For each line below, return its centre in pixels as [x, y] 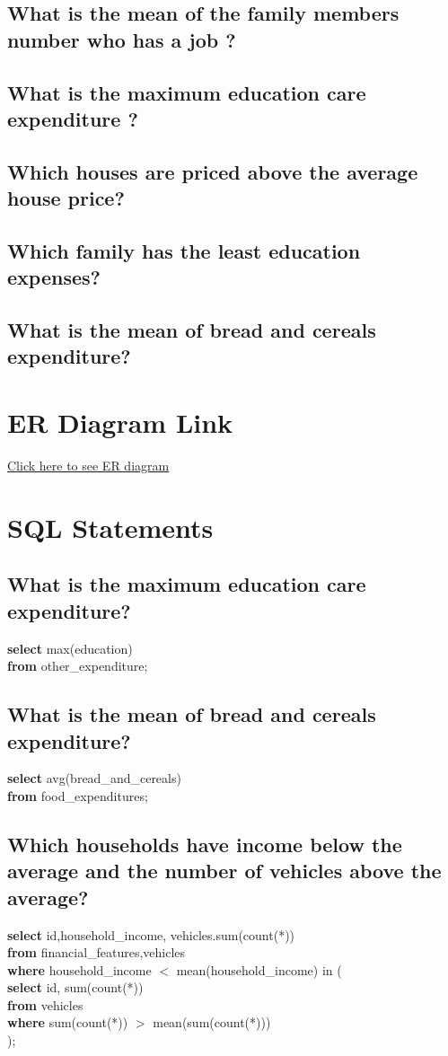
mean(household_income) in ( [259, 969]
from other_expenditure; [78, 666]
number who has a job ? [122, 39]
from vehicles [45, 1004]
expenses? [54, 277]
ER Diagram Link [120, 422]
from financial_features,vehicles [97, 952]
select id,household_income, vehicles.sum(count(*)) [151, 934]
